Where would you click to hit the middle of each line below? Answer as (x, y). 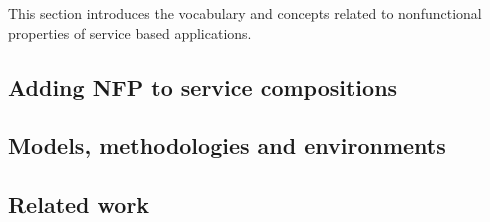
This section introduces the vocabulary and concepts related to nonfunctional (245, 13)
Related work (79, 204)
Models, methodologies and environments (227, 145)
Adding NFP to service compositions (203, 86)
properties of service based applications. (130, 32)
